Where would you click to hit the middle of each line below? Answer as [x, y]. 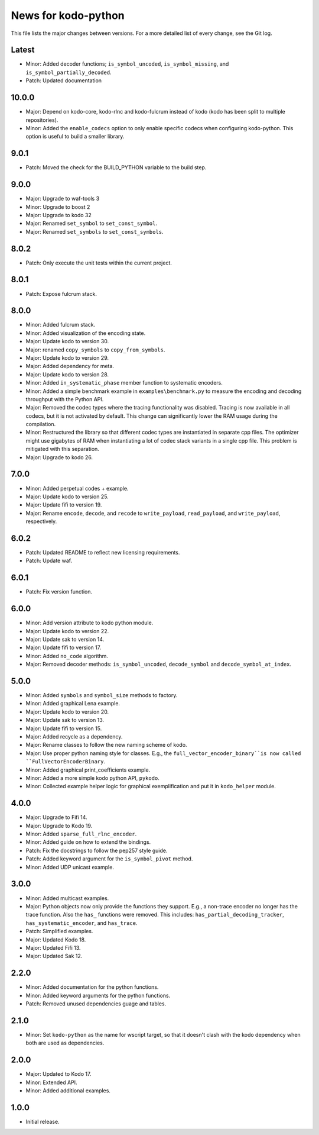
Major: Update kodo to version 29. [67, 357]
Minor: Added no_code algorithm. [67, 656]
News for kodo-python [68, 15]
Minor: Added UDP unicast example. [70, 867]
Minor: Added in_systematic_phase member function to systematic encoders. [124, 383]
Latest [23, 50]
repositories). [42, 120]
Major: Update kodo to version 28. [67, 374]
